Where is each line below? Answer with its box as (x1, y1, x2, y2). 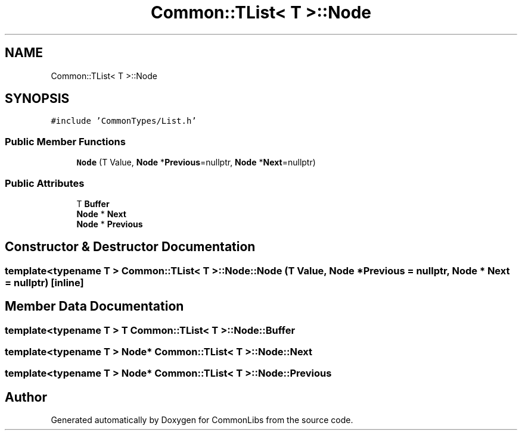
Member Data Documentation (5, 299, 184, 314)
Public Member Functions (5, 135, 126, 148)
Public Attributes (5, 177, 85, 189)
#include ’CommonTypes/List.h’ (51, 116, 197, 126)
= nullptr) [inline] (5, 276, 84, 289)
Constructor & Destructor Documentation (5, 239, 256, 255)
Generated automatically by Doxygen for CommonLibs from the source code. (51, 415, 353, 425)
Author (5, 389, 47, 405)
